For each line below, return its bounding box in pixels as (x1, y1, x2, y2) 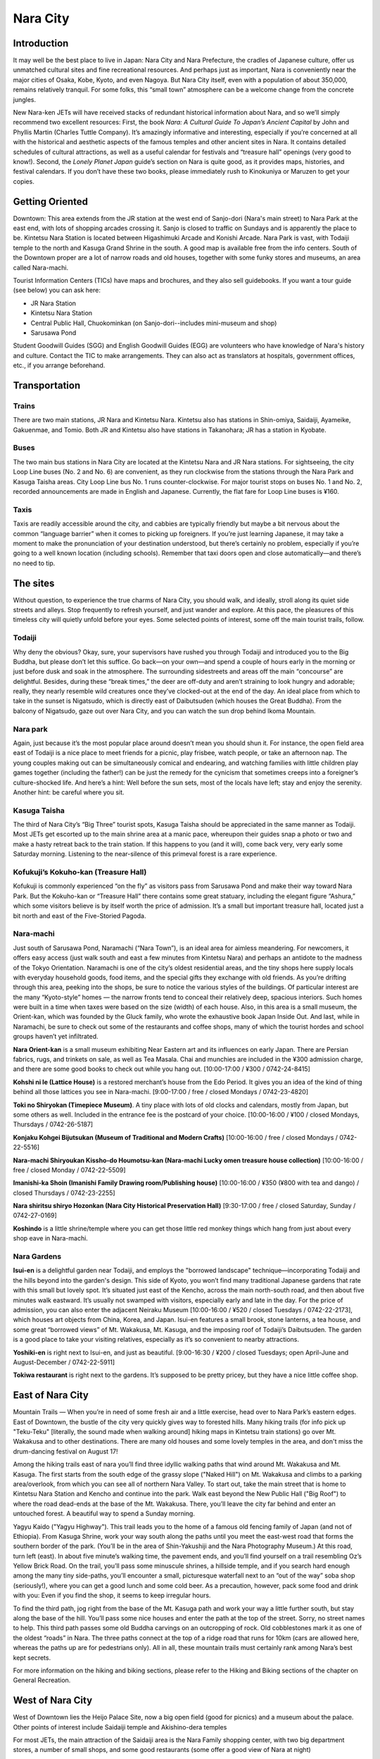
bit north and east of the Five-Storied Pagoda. (13, 911, 147, 920)
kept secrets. (13, 1653, 51, 1662)
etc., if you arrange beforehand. (13, 361, 106, 369)
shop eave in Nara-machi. (13, 1234, 88, 1243)
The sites (13, 577, 55, 589)
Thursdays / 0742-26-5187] (13, 1120, 94, 1129)
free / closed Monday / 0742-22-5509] (13, 1165, 126, 1174)
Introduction (13, 37, 69, 49)
